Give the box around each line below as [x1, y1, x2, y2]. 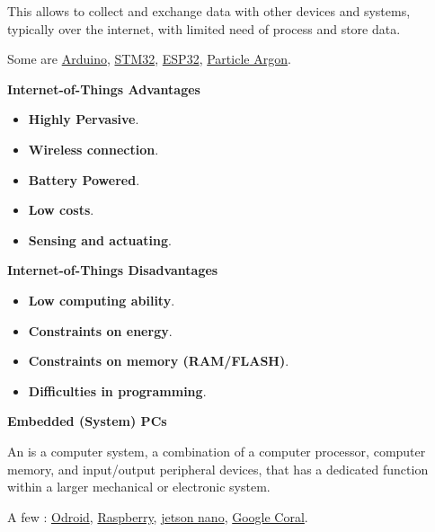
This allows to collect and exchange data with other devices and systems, [7, 2, 411, 20]
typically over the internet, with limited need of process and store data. [7, 19, 401, 38]
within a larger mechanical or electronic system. [7, 477, 271, 496]
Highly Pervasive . [28, 110, 139, 129]
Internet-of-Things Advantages [7, 79, 200, 98]
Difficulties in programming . [28, 381, 207, 400]
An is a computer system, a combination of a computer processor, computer [7, 441, 426, 460]
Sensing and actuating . [28, 230, 172, 249]
